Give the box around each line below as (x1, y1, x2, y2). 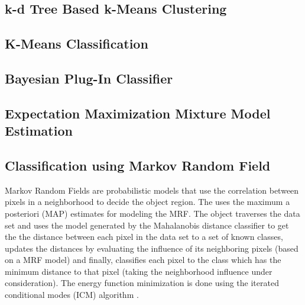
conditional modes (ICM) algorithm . (5, 288, 139, 301)
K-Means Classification (5, 34, 148, 53)
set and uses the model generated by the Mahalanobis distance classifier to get (5, 219, 289, 231)
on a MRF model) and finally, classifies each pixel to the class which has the (5, 253, 281, 266)
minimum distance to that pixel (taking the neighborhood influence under (5, 265, 272, 277)
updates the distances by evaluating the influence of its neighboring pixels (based (5, 242, 298, 254)
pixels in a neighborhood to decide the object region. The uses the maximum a (5, 195, 290, 208)
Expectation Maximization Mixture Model (5, 104, 271, 122)
